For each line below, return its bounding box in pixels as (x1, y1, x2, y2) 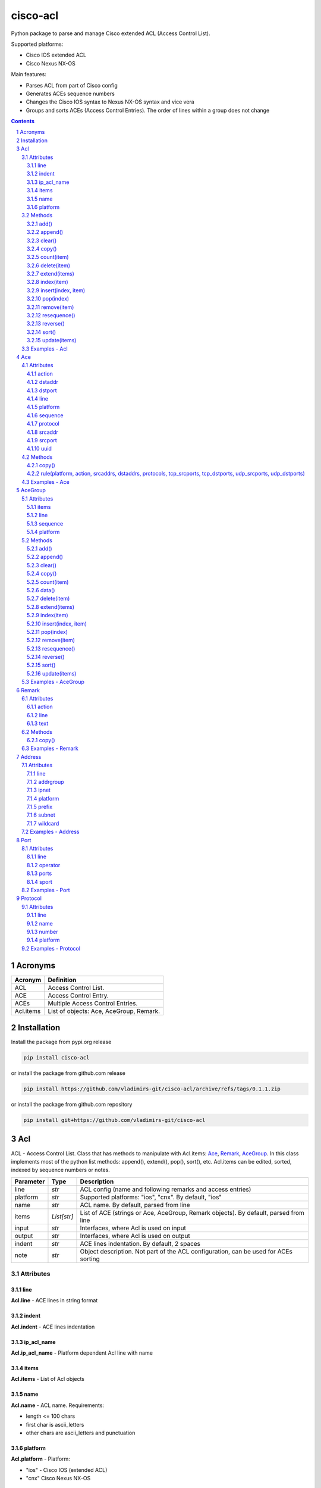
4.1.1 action (27, 370, 53, 377)
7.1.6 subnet (27, 811, 56, 818)
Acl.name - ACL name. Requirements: (11, 1402, 104, 1409)
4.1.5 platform (27, 404, 60, 411)
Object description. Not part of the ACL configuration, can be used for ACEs (80, 1247, 292, 1255)
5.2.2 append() (27, 554, 64, 561)
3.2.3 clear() (27, 237, 57, 244)
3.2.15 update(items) (27, 337, 77, 344)
